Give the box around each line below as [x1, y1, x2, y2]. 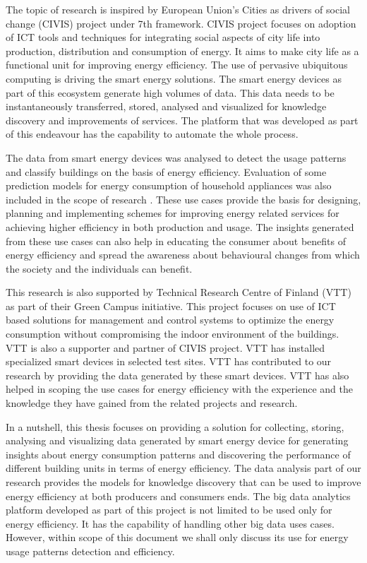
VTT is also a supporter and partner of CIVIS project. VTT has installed [6, 340, 325, 355]
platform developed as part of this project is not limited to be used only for [6, 502, 332, 517]
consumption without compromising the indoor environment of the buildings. [6, 326, 339, 341]
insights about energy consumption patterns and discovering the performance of [6, 446, 351, 461]
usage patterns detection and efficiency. [6, 543, 175, 558]
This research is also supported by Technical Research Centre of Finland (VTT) [6, 285, 351, 300]
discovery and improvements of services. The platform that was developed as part [6, 112, 359, 127]
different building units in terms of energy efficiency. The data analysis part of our [6, 461, 361, 475]
